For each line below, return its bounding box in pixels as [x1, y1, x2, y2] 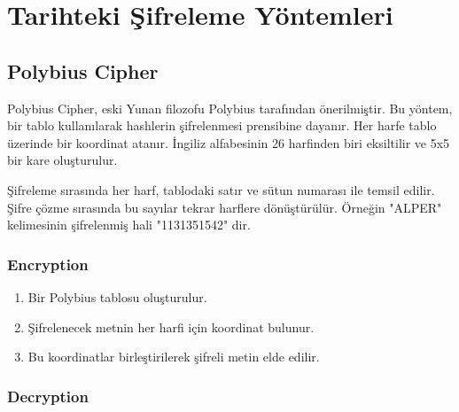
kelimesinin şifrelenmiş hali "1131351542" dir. [7, 215, 251, 234]
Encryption [7, 253, 89, 275]
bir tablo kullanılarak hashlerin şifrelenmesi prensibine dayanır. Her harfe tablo [7, 116, 437, 135]
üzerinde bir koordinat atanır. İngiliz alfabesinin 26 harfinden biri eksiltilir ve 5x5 [7, 133, 450, 152]
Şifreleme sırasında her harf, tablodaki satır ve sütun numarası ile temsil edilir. [7, 180, 435, 198]
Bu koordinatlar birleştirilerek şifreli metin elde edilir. [27, 347, 320, 366]
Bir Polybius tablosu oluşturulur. [27, 287, 207, 306]
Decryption [7, 385, 89, 407]
